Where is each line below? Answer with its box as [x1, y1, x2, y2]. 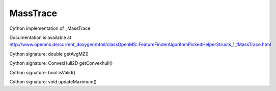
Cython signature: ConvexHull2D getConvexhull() [9, 60, 113, 66]
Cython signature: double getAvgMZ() [9, 51, 89, 57]
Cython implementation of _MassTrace [9, 25, 91, 31]
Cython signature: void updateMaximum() [9, 78, 97, 84]
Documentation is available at [9, 34, 71, 40]
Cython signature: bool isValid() [9, 69, 76, 75]
